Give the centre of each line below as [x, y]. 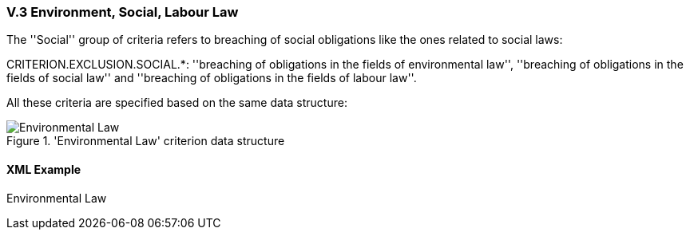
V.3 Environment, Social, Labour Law [123, 12]
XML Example [44, 169]
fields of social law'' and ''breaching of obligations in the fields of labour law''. [212, 78]
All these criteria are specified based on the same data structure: [177, 103]
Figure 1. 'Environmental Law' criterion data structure [146, 141]
